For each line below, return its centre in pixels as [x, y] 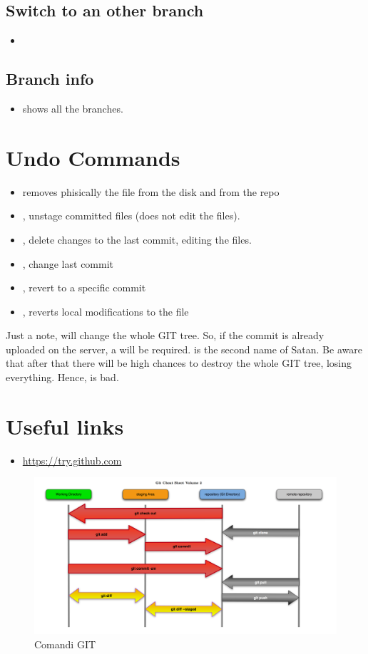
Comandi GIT [65, 644]
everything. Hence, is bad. [62, 377]
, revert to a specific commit [84, 287]
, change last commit [68, 263]
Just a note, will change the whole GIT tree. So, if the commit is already [165, 335]
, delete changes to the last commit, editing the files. [137, 239]
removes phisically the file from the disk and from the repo [151, 191]
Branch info [50, 79]
